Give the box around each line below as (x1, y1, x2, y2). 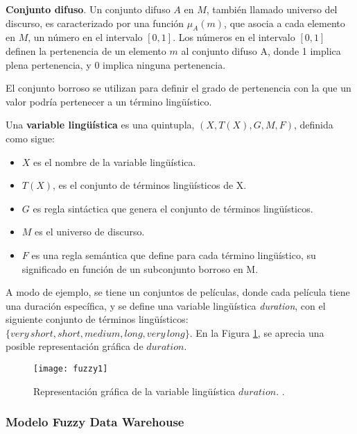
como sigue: (6, 131, 55, 145)
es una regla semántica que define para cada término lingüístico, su (31, 247, 316, 262)
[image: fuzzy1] (33, 364, 108, 374)
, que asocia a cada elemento (224, 15, 345, 30)
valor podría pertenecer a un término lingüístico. (6, 94, 212, 108)
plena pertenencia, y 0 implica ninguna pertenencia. (6, 57, 226, 72)
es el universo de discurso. (35, 224, 145, 239)
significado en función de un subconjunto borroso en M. (21, 261, 259, 276)
